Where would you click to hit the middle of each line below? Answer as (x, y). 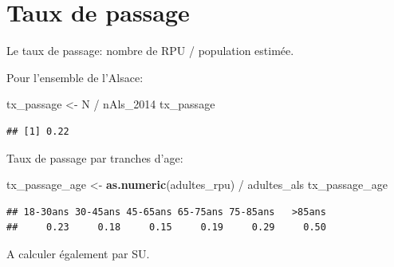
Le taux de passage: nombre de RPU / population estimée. (150, 51)
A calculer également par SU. (78, 253)
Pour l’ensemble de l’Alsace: (75, 77)
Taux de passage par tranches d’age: (95, 157)
